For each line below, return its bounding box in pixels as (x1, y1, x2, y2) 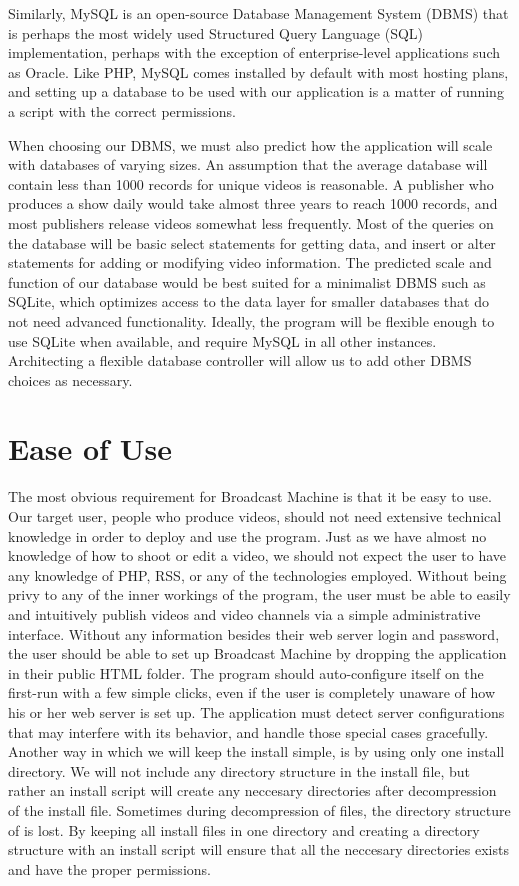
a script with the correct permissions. (8, 100, 236, 121)
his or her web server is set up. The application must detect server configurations (8, 701, 505, 722)
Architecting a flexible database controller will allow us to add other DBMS (8, 350, 472, 371)
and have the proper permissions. (8, 858, 211, 879)
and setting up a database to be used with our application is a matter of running (8, 81, 504, 102)
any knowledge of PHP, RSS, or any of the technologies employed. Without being (8, 564, 507, 585)
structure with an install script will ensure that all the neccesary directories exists (8, 839, 509, 860)
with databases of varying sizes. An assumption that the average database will (8, 154, 488, 175)
